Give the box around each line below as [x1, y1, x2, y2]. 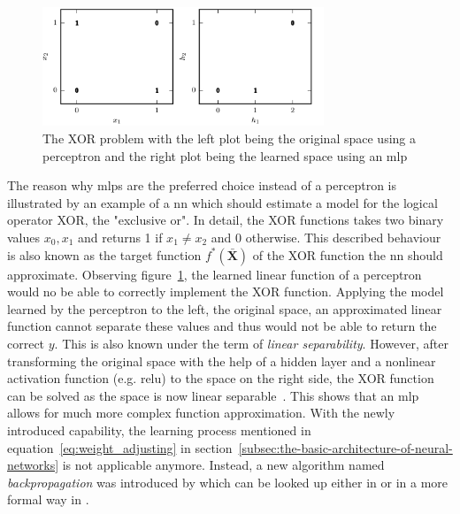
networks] [7, 456, 59, 474]
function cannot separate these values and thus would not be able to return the [7, 317, 437, 335]
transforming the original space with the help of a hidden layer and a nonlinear [7, 351, 436, 370]
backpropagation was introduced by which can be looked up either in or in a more [7, 472, 448, 491]
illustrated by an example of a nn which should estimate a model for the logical [7, 193, 438, 211]
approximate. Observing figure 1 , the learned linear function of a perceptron [7, 265, 422, 283]
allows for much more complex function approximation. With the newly [7, 403, 395, 422]
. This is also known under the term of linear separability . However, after [54, 334, 448, 352]
